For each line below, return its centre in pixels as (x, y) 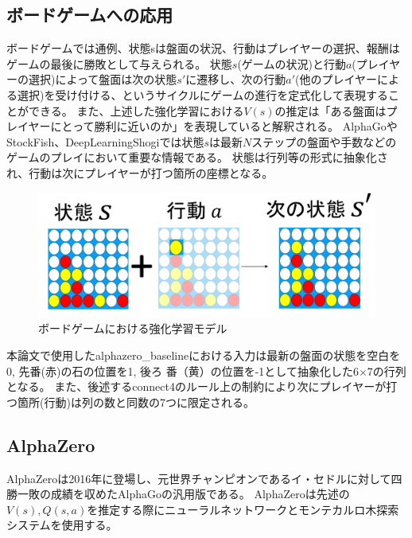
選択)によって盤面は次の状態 (103, 79)
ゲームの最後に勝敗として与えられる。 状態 (119, 63)
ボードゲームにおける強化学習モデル (133, 328)
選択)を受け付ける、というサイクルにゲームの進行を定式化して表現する (202, 94)
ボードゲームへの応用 (90, 15)
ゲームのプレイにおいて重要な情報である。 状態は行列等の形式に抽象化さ (197, 157)
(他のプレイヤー (336, 79)
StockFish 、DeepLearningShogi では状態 (105, 141)
